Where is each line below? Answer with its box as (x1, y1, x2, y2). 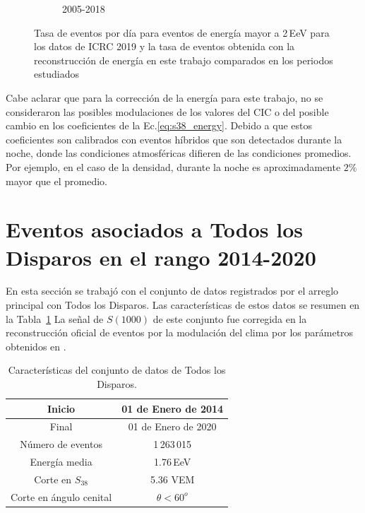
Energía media (30, 454, 92, 469)
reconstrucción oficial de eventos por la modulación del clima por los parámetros (6, 325, 354, 340)
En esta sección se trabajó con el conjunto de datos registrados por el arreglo (6, 283, 339, 298)
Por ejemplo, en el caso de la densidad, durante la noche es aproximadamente (6, 159, 341, 174)
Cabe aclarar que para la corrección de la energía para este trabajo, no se (6, 90, 323, 105)
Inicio (47, 401, 76, 415)
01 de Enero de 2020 (128, 419, 217, 434)
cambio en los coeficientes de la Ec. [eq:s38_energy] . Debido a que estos (6, 118, 312, 133)
